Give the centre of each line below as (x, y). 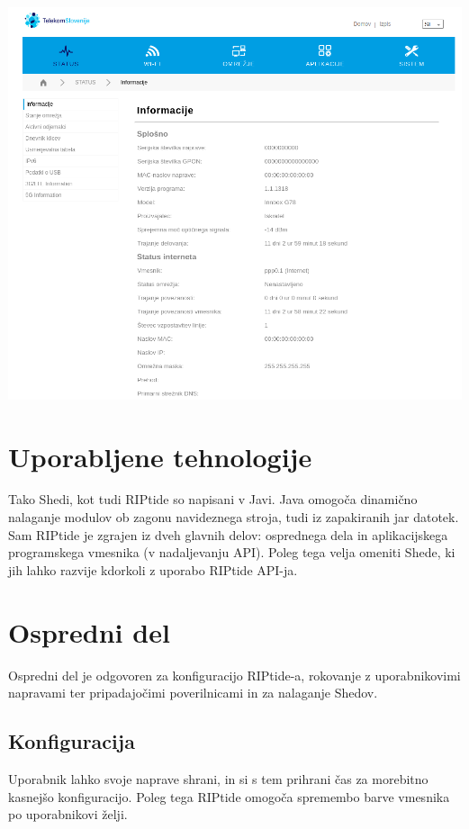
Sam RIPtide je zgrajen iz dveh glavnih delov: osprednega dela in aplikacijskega (228, 534)
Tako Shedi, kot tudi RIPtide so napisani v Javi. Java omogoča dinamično (213, 499)
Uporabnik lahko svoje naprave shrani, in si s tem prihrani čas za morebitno (218, 778)
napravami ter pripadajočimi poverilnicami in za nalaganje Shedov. (193, 693)
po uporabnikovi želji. (68, 814)
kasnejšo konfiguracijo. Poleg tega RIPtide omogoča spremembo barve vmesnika (229, 796)
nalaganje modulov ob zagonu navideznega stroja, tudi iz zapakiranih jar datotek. (234, 517)
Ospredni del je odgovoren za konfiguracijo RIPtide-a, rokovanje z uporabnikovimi (234, 675)
